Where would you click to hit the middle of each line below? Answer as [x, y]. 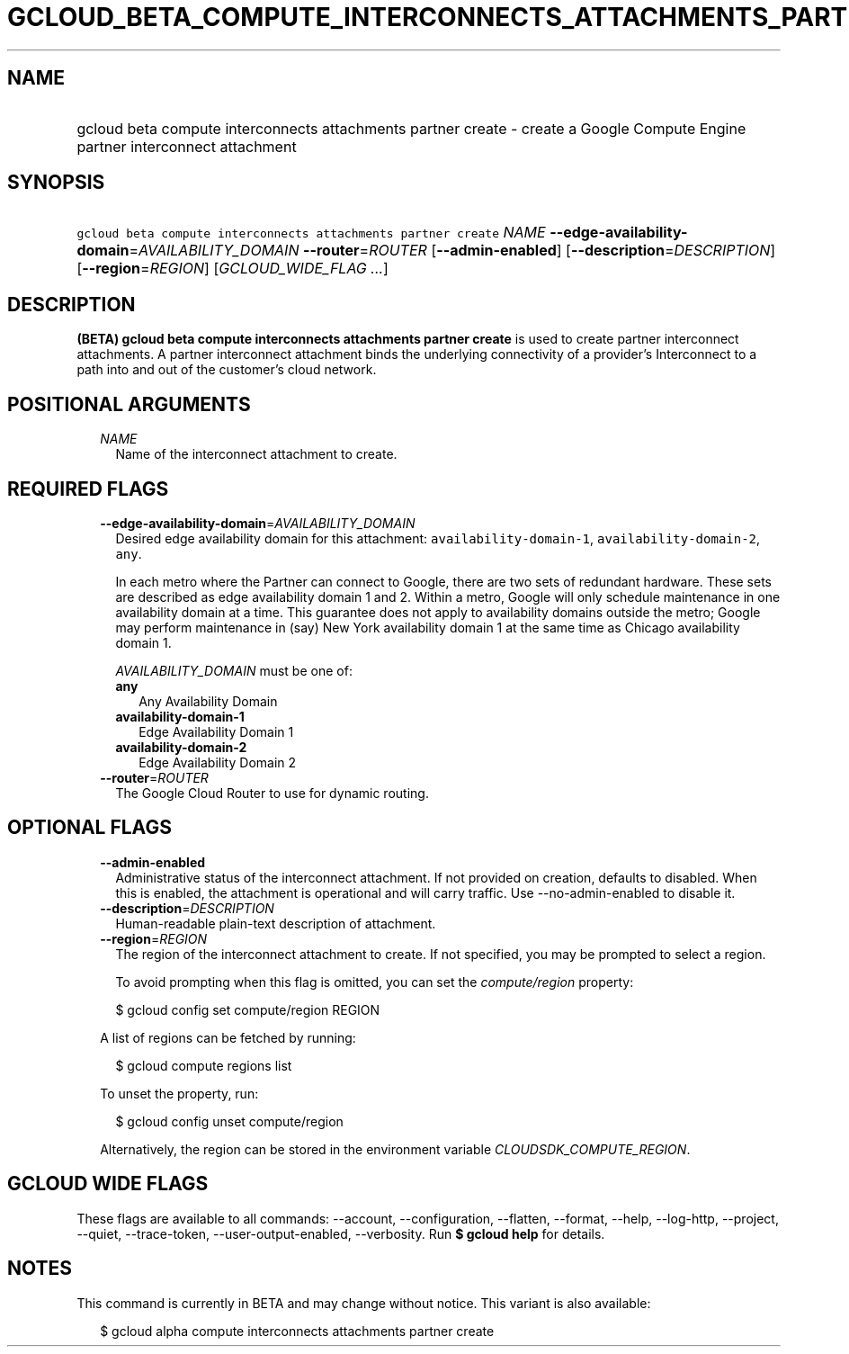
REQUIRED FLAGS [88, 489]
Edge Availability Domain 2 [218, 762]
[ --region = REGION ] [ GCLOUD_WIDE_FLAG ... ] [232, 269]
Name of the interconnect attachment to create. [256, 454]
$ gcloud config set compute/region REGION [248, 1009]
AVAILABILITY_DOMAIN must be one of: [234, 670]
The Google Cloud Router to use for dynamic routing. [272, 793]
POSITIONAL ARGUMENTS [129, 404]
